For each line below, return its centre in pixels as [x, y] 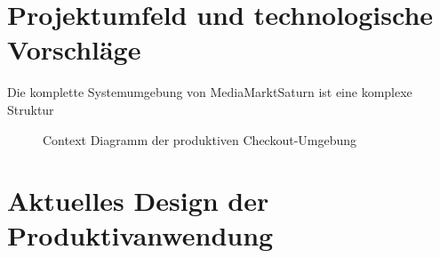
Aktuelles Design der [138, 201]
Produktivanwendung [140, 235]
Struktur [31, 109]
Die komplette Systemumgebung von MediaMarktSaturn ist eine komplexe [210, 92]
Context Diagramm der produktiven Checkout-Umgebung [200, 139]
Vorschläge [74, 49]
